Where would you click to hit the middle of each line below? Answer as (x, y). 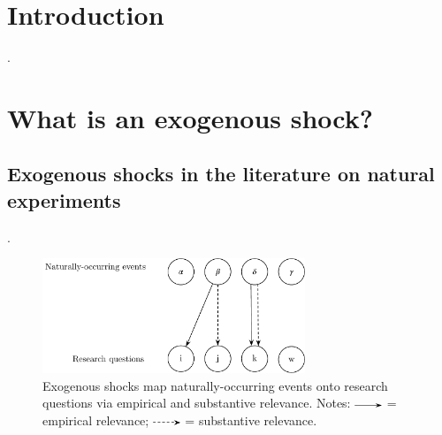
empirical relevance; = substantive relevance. (180, 420)
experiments (64, 199)
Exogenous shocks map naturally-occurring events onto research (215, 385)
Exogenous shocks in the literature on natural (221, 174)
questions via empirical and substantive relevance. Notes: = (220, 403)
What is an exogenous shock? (190, 117)
